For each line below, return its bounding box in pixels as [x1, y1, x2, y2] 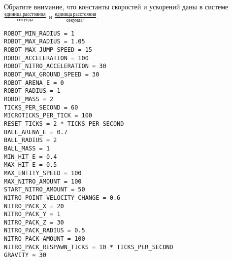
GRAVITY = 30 [4, 252, 46, 259]
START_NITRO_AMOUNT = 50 [4, 186, 85, 193]
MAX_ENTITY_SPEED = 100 [4, 169, 82, 177]
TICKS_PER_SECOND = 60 [4, 104, 78, 111]
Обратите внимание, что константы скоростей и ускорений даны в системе [4, 1, 229, 11]
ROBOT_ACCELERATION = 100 [4, 54, 89, 62]
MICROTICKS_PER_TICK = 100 [4, 112, 92, 119]
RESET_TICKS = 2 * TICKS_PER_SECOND [4, 120, 124, 127]
